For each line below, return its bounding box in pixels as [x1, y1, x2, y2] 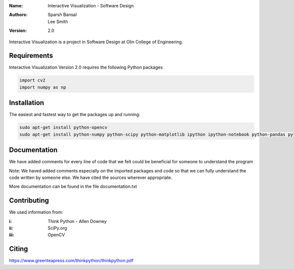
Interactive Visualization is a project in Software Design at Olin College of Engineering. [9, 39, 183, 45]
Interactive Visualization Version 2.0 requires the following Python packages [9, 64, 163, 71]
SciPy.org [48, 225, 67, 231]
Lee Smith [48, 19, 68, 24]
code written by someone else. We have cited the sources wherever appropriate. [9, 174, 172, 180]
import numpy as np [19, 84, 66, 90]
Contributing [9, 196, 49, 205]
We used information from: [9, 209, 63, 215]
